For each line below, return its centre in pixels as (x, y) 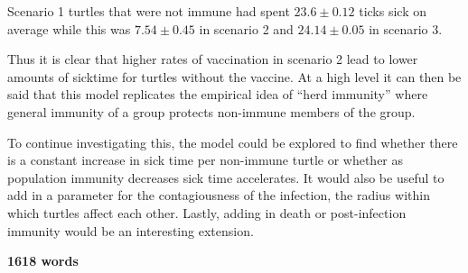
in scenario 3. (406, 28)
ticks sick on (393, 11)
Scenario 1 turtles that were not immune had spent (149, 11)
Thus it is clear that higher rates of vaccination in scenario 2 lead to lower (213, 59)
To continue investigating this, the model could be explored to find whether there (233, 142)
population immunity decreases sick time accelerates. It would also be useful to (226, 177)
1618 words (43, 261)
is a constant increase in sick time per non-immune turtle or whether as (206, 160)
